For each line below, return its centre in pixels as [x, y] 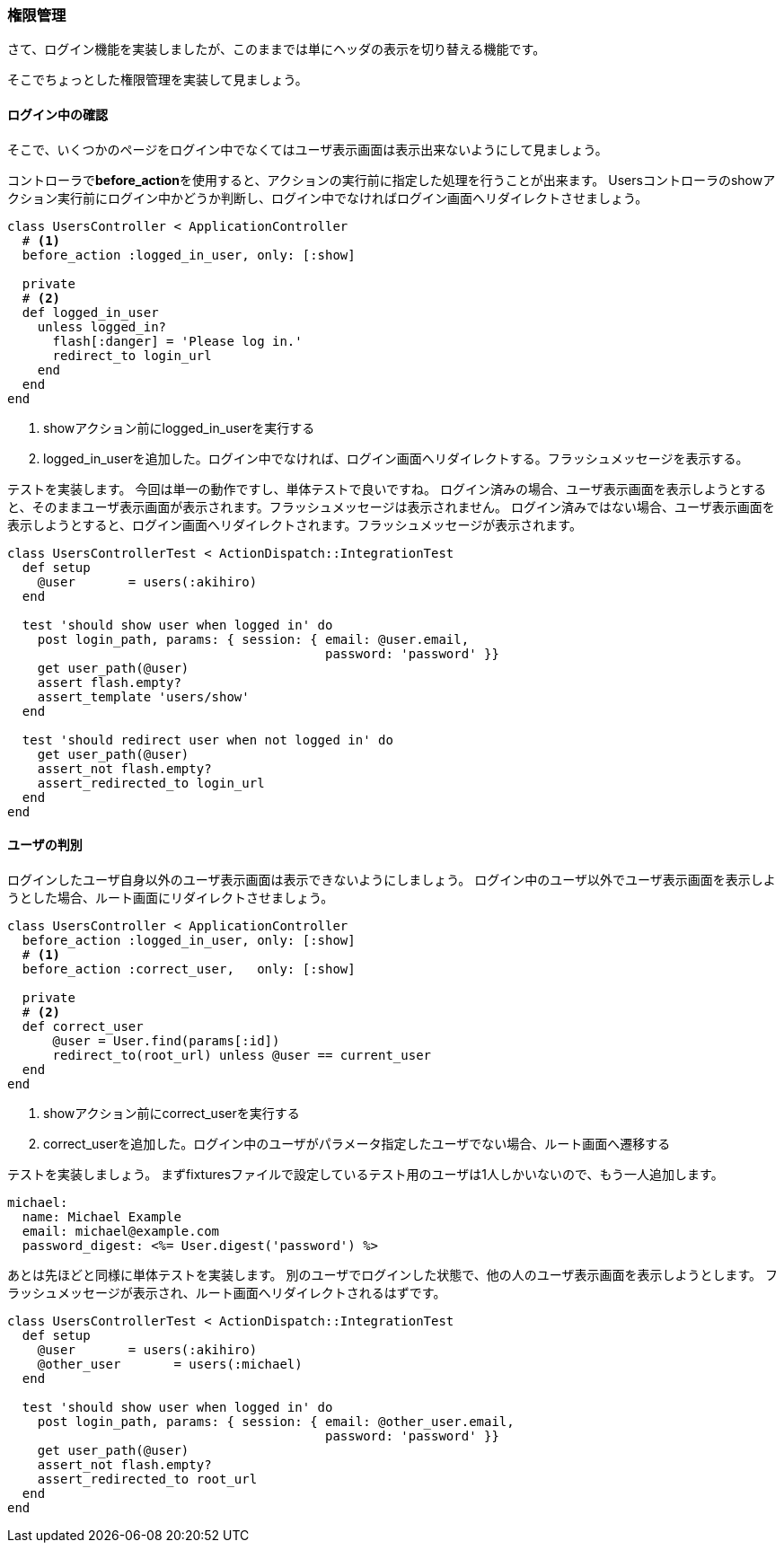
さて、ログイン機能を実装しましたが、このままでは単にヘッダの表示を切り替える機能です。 [277, 49]
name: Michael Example [101, 1216]
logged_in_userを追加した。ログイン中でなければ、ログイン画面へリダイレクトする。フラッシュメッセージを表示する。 [396, 458]
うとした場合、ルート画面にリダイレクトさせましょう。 [171, 897]
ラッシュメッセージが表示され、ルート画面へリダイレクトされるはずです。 [227, 1292]
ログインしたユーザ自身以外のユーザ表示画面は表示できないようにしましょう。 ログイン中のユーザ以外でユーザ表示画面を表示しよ [392, 879]
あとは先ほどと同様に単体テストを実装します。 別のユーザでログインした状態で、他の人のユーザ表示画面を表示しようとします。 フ [392, 1274]
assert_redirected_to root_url [147, 1479]
